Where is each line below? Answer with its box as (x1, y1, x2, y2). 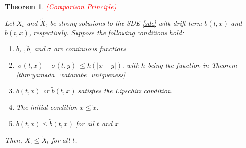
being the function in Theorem (147, 60, 237, 70)
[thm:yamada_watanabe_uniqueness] (16, 69, 125, 79)
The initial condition (16, 102, 77, 112)
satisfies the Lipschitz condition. (78, 86, 173, 96)
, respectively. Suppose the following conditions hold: (29, 27, 184, 37)
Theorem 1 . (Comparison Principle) (5, 1, 117, 11)
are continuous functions (53, 44, 126, 54)
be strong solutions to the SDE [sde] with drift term (50, 17, 202, 28)
